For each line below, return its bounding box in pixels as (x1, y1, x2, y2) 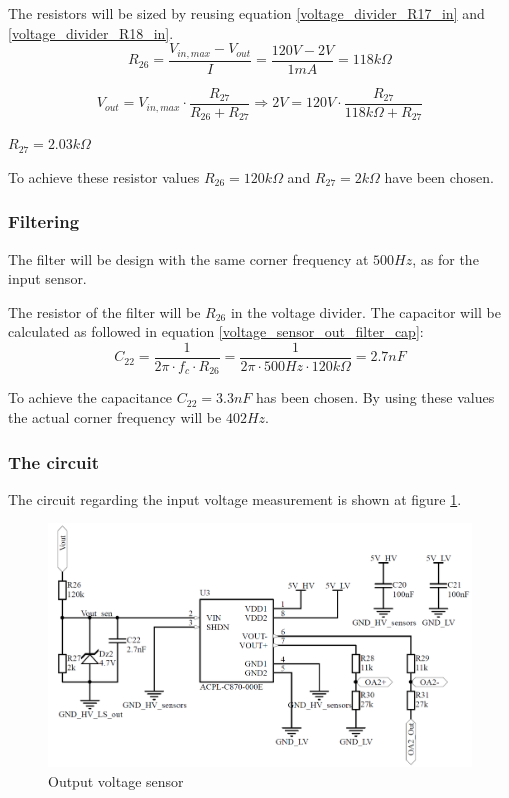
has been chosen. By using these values (255, 387, 495, 408)
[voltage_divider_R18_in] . (8, 22, 174, 43)
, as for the (412, 248, 479, 269)
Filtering (8, 209, 80, 234)
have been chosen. (384, 166, 494, 187)
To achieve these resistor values (8, 166, 200, 187)
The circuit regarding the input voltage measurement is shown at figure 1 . (8, 488, 462, 509)
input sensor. (8, 268, 87, 289)
